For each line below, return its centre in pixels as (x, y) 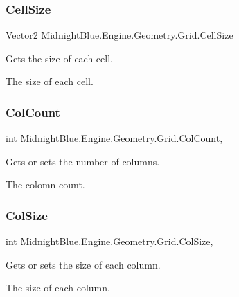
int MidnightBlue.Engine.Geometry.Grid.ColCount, (114, 138)
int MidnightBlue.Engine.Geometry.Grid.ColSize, (109, 241)
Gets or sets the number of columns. (83, 161)
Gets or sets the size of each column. (83, 264)
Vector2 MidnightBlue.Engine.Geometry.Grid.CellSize (119, 35)
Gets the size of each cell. (59, 58)
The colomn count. (45, 184)
